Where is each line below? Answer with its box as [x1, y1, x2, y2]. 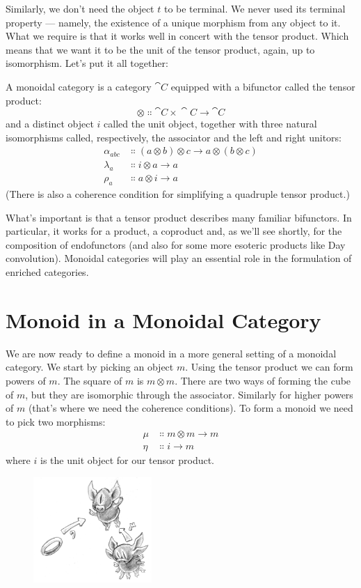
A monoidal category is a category [6, 79, 152, 93]
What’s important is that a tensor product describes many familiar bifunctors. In [6, 210, 352, 224]
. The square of [57, 373, 122, 387]
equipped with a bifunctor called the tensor [170, 79, 355, 93]
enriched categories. [6, 265, 89, 279]
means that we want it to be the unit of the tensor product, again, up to [6, 42, 315, 56]
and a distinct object [6, 116, 94, 131]
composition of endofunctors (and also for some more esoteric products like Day [6, 237, 346, 252]
